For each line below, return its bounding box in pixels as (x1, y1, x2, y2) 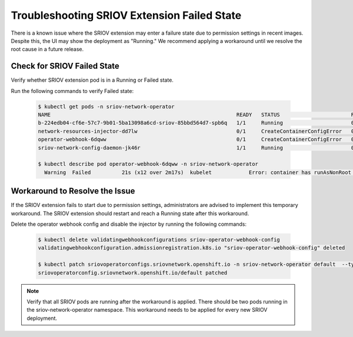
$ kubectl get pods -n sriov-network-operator (38, 103, 175, 110)
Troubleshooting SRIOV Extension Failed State (11, 9, 242, 22)
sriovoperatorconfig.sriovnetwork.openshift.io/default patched (38, 269, 228, 276)
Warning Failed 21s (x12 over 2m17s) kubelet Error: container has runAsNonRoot (44, 169, 351, 176)
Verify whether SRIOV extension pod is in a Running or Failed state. (11, 76, 174, 84)
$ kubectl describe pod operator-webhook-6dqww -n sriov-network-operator (38, 161, 259, 168)
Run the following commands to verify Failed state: (11, 87, 134, 94)
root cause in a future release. (11, 46, 84, 53)
